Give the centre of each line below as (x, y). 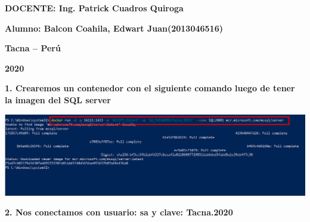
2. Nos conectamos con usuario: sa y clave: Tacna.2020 (119, 212)
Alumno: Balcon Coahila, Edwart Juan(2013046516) (114, 28)
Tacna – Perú (33, 48)
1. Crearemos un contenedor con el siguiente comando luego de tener (150, 88)
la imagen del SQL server (58, 99)
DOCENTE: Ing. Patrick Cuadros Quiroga (94, 8)
